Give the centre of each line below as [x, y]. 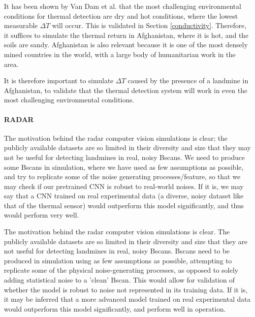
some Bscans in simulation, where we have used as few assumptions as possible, [124, 167]
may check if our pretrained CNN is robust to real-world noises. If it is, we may [124, 186]
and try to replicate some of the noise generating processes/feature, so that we [122, 176]
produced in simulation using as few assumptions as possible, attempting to [118, 260]
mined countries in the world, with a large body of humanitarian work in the [120, 54]
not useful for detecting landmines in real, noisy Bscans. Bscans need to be [117, 251]
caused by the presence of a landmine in [188, 80]
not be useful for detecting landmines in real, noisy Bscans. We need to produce [125, 157]
